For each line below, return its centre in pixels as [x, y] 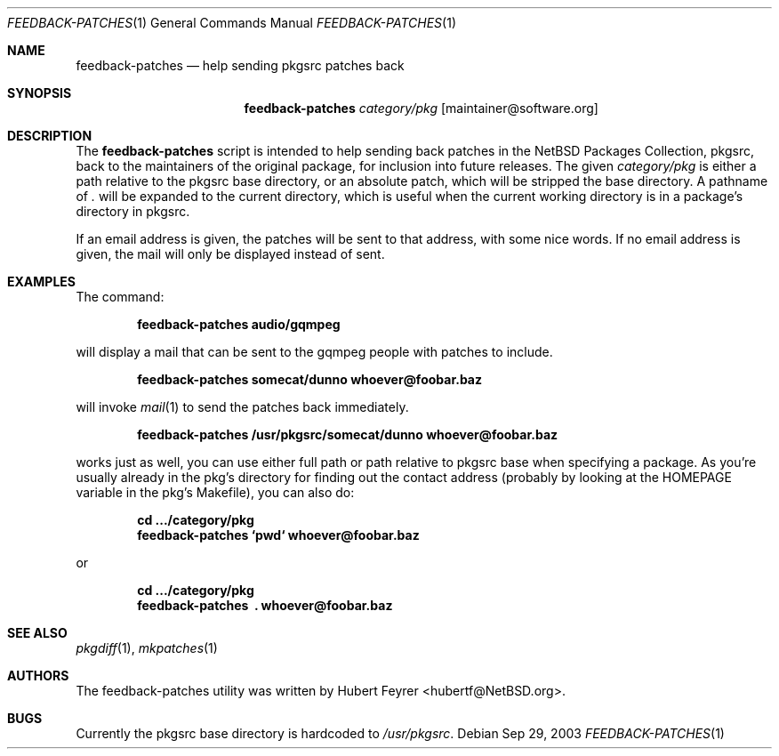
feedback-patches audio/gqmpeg [239, 324]
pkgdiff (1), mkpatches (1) [147, 648]
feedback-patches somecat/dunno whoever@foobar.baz [310, 379]
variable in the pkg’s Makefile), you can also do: [215, 492]
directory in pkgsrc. [133, 211]
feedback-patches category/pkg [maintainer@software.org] [421, 108]
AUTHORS [38, 676]
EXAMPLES [41, 281]
